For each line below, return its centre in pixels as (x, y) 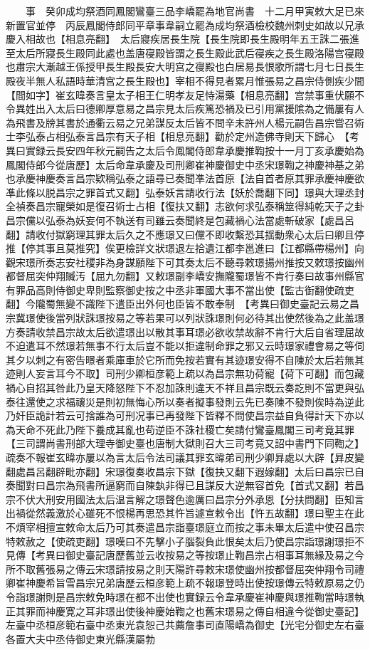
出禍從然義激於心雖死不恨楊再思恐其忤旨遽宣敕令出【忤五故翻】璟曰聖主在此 (185, 513)
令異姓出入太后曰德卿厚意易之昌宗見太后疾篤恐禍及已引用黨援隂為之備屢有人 (185, 109)
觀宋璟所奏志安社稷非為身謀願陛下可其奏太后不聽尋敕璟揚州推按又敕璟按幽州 (185, 262)
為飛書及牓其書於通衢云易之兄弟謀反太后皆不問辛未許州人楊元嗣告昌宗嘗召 (180, 122)
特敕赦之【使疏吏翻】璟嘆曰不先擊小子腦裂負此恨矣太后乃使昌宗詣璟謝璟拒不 (185, 541)
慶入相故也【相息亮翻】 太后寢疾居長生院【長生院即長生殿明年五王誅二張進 (183, 39)
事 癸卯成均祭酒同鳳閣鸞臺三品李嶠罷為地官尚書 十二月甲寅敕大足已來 (195, 11)
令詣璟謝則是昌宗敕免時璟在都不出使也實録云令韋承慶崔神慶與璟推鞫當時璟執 (185, 596)
